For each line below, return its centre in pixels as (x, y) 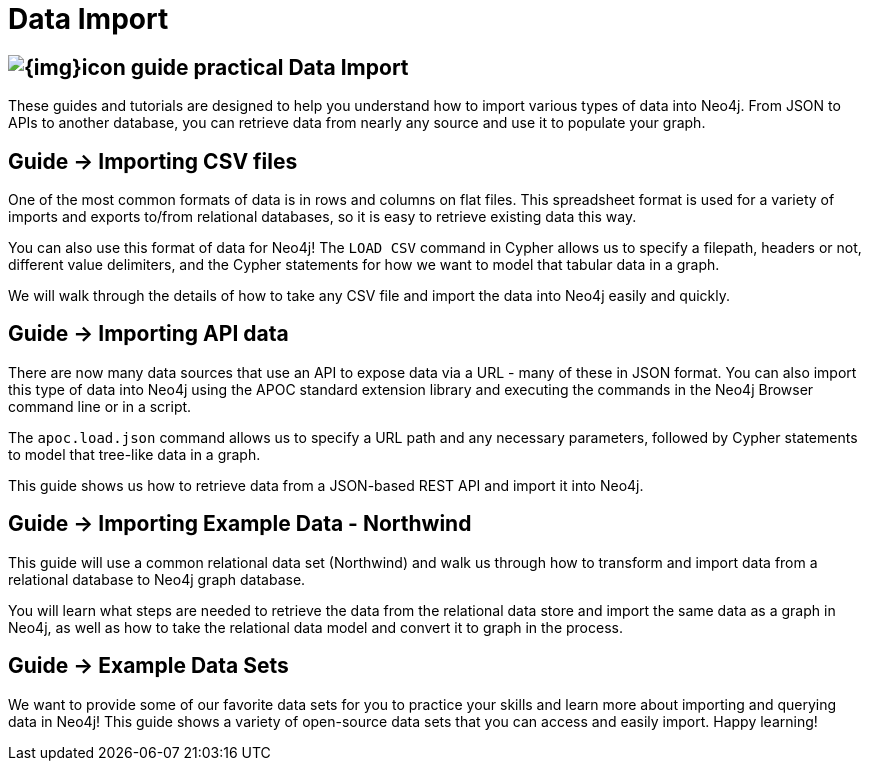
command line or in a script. (100, 406)
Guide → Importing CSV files (153, 161)
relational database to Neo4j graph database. (157, 579)
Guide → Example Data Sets (148, 666)
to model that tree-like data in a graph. (134, 454)
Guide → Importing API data (148, 334)
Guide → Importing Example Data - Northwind (240, 524)
